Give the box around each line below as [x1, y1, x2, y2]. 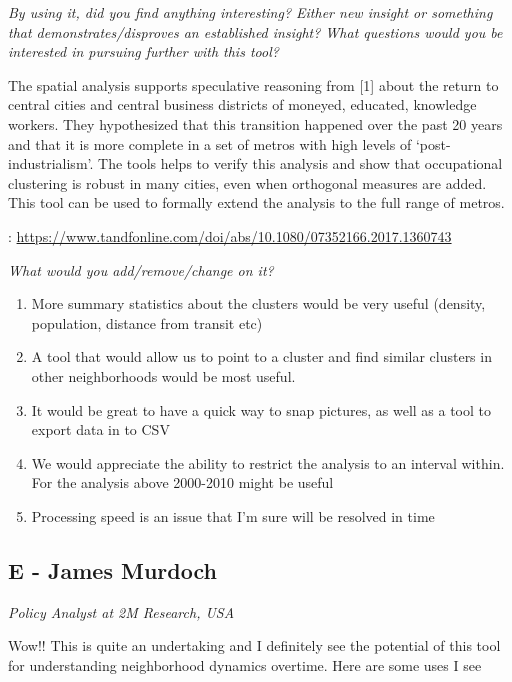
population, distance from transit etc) [31, 312, 263, 333]
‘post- [415, 133, 451, 154]
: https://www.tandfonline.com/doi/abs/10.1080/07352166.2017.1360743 [8, 225, 452, 246]
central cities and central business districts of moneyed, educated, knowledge [8, 94, 477, 115]
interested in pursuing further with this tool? [8, 41, 279, 62]
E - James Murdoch [8, 554, 217, 585]
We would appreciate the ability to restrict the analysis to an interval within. [31, 452, 505, 473]
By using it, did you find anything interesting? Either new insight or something [8, 2, 493, 22]
